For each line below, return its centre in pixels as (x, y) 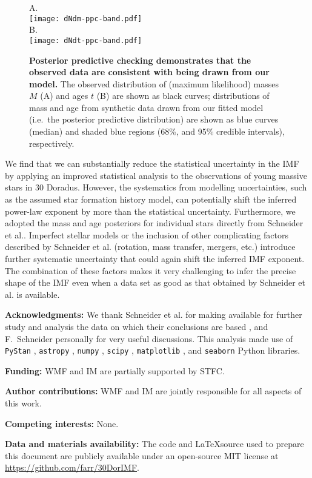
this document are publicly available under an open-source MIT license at (142, 455)
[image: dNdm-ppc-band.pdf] (86, 19)
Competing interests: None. (62, 423)
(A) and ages (64, 96)
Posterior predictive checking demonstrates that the (140, 60)
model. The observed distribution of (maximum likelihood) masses (154, 83)
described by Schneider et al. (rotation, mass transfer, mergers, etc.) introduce (150, 247)
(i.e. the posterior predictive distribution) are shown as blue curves (154, 119)
